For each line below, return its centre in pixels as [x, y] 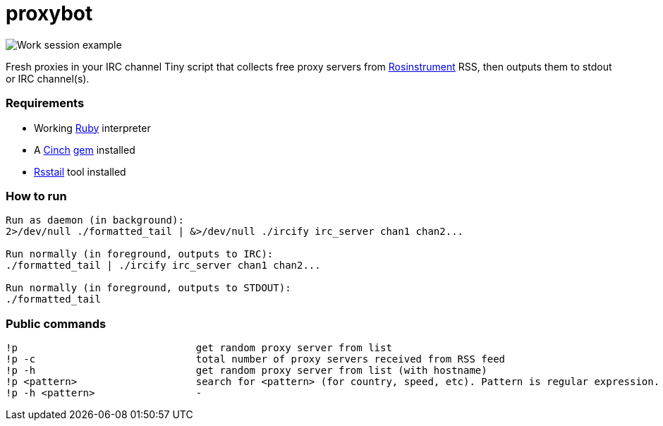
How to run [36, 196]
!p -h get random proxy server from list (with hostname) [247, 370]
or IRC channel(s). [48, 78]
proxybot [49, 13]
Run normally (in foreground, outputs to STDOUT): [148, 288]
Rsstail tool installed [80, 171]
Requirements [45, 103]
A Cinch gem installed [85, 150]
